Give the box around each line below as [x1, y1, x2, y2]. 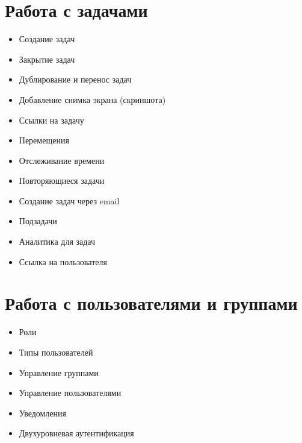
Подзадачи [19, 215, 57, 227]
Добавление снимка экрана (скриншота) [19, 93, 166, 105]
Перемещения [19, 134, 69, 146]
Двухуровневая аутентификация [19, 427, 134, 439]
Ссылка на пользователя [19, 255, 107, 268]
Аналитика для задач [19, 235, 96, 248]
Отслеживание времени [19, 154, 105, 166]
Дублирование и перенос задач [19, 73, 132, 86]
